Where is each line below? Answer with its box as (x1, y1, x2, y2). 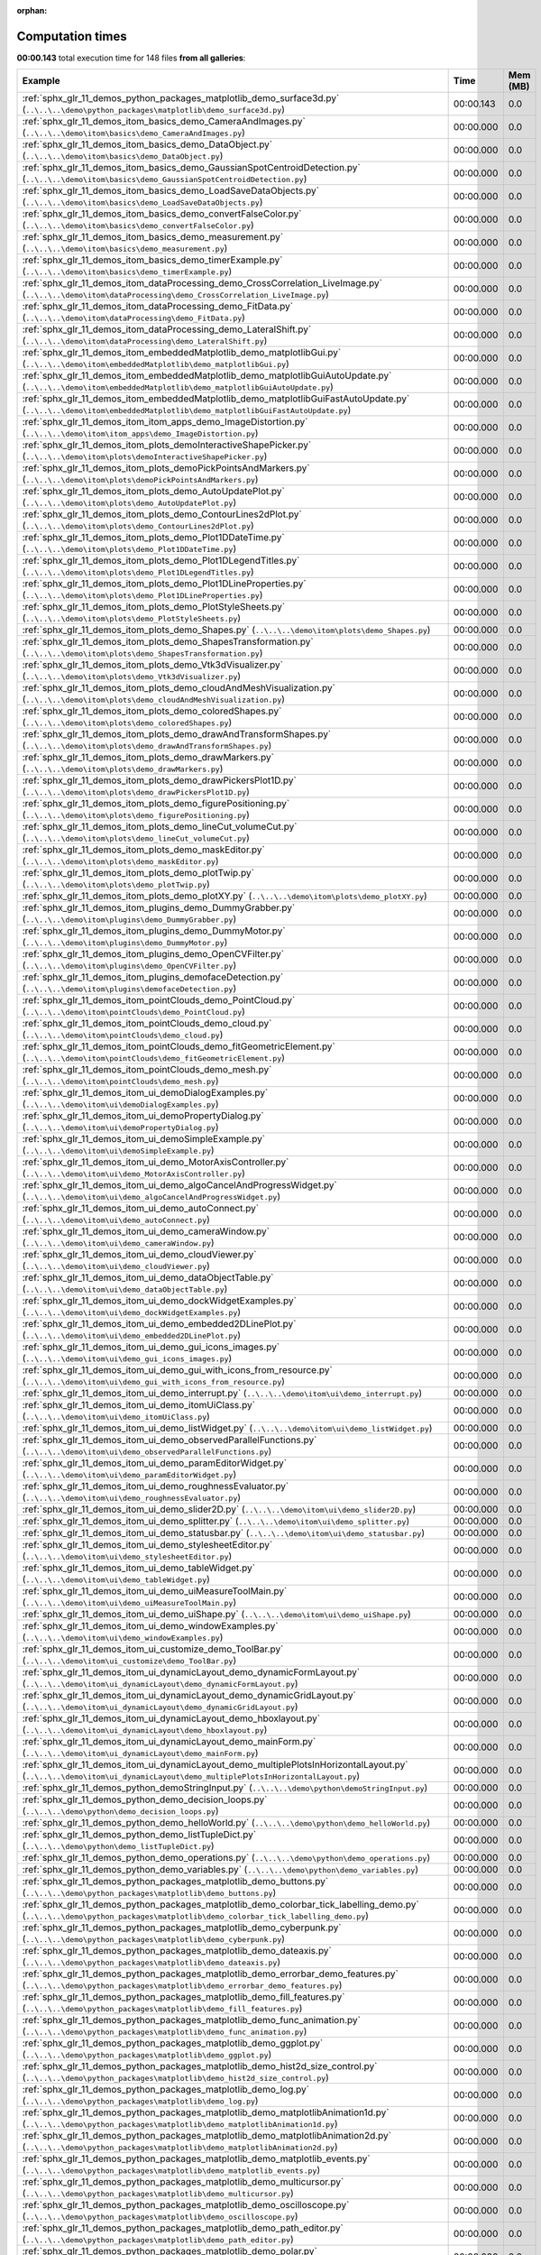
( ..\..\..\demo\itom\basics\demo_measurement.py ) (22, 242, 228, 254)
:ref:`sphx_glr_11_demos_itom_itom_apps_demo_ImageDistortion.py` (22, 416, 308, 428)
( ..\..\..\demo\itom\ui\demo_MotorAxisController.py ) (22, 1167, 245, 1180)
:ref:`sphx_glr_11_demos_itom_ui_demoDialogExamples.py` (22, 1087, 269, 1100)
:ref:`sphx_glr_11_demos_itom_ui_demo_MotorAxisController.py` (22, 1155, 289, 1168)
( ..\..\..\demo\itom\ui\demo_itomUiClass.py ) (22, 1410, 211, 1422)
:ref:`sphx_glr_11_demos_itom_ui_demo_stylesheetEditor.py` (22, 1539, 273, 1551)
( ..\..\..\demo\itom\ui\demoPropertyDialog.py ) (22, 1121, 219, 1134)
